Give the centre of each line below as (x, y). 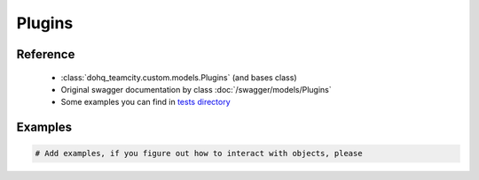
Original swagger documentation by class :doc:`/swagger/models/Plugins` (196, 89)
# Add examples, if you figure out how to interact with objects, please (199, 154)
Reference (46, 54)
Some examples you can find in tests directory (145, 102)
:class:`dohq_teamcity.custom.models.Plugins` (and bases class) (179, 77)
